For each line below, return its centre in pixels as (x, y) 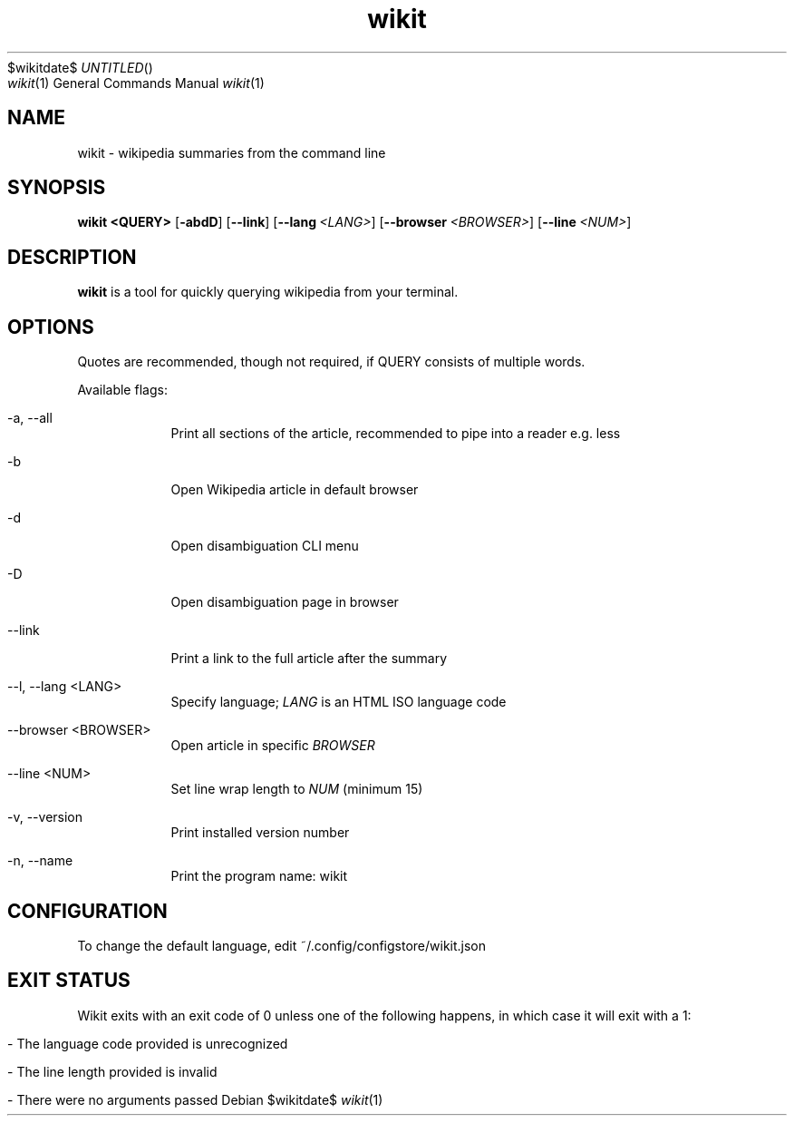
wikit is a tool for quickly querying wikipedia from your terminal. (268, 292)
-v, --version (45, 817)
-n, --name (40, 861)
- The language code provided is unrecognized (148, 1043)
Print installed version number (260, 833)
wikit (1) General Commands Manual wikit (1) (136, 83)
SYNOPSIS (57, 188)
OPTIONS (51, 327)
